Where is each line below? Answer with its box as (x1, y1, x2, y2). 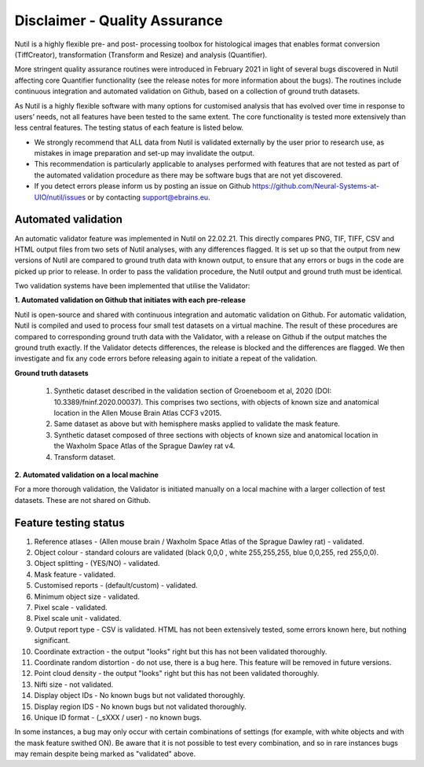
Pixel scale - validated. (34, 602, 108, 612)
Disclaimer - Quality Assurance (14, 12, 223, 29)
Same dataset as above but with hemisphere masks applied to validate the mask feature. (53, 419, 341, 428)
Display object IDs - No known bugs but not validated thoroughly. (34, 691, 246, 700)
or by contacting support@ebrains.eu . (87, 193, 211, 202)
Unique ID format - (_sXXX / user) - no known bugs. (34, 712, 202, 722)
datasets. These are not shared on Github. (14, 495, 151, 505)
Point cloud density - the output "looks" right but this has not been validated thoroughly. (34, 669, 320, 678)
